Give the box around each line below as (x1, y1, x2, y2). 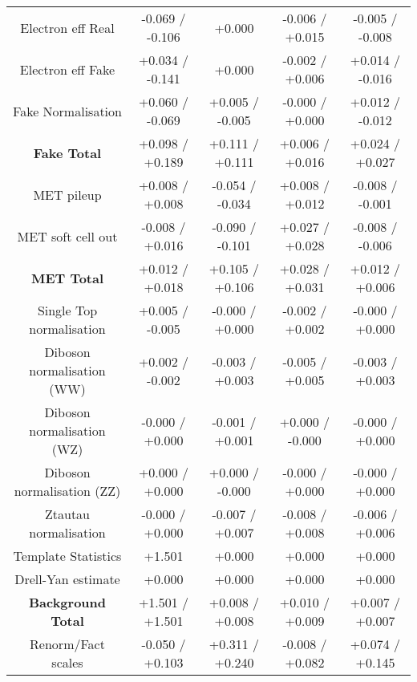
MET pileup (33, 185, 102, 204)
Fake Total (33, 143, 102, 162)
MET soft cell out (17, 226, 118, 246)
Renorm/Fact (30, 635, 105, 653)
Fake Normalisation (13, 101, 122, 120)
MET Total (30, 268, 104, 287)
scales (51, 653, 83, 672)
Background (28, 593, 107, 611)
